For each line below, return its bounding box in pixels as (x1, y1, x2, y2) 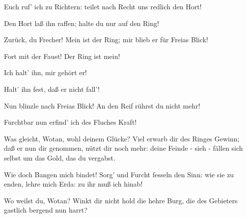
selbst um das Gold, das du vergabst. (4, 152, 115, 163)
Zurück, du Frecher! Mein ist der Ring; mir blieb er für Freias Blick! (4, 34, 208, 45)
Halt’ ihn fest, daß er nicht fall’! (4, 83, 100, 94)
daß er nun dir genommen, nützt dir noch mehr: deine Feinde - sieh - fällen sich (4, 143, 243, 153)
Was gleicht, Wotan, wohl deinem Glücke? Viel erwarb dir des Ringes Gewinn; (4, 133, 240, 143)
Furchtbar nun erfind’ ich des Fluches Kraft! (4, 117, 137, 127)
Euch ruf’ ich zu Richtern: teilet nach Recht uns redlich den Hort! (4, 1, 202, 11)
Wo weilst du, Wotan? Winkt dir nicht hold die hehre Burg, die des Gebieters (4, 195, 238, 205)
